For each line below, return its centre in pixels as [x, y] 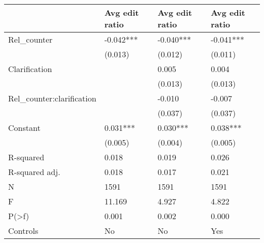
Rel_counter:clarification [52, 98]
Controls [23, 231]
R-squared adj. [34, 172]
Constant [24, 128]
